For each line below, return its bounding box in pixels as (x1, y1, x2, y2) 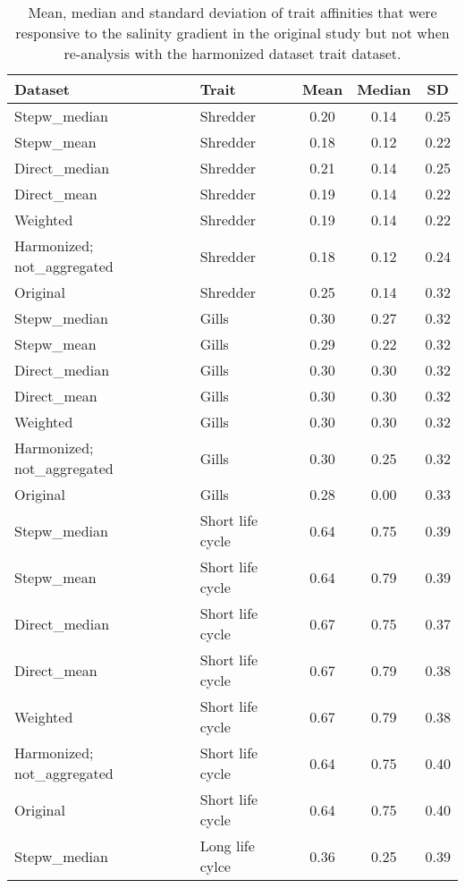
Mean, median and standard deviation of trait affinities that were (28, 2, 437, 22)
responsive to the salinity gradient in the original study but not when (15, 22, 450, 43)
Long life (199, 835, 255, 856)
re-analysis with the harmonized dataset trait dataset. (63, 43, 402, 63)
